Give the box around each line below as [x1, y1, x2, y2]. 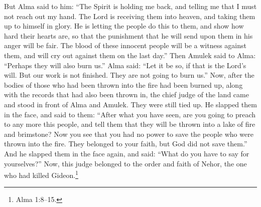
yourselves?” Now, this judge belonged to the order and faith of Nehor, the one [4, 158, 247, 168]
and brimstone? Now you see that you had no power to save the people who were [4, 128, 253, 139]
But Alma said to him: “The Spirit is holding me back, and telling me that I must [4, 1, 257, 11]
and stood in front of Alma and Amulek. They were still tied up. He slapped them [4, 99, 257, 109]
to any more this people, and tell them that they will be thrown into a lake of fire [4, 119, 255, 129]
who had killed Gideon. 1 [4, 168, 78, 180]
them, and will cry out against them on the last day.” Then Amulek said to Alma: [4, 50, 256, 60]
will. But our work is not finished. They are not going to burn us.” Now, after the [4, 70, 254, 80]
